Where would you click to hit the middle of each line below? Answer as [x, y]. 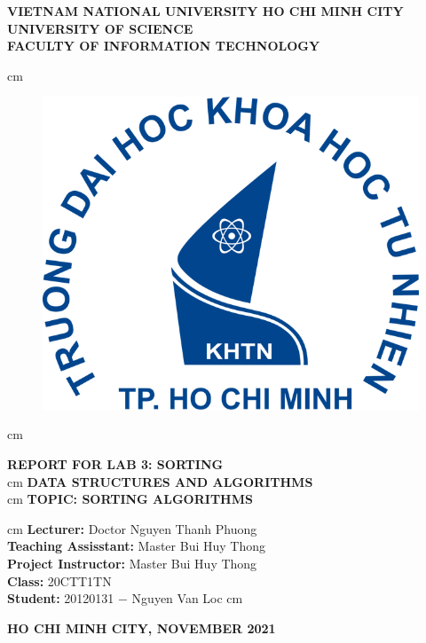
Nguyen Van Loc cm [187, 598]
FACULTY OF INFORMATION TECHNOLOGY [164, 46]
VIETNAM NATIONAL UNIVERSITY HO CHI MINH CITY [205, 11]
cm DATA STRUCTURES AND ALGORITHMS [160, 481]
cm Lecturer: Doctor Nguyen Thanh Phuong [132, 528]
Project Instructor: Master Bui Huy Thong [132, 563]
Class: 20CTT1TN [59, 580]
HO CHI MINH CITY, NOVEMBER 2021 [142, 627]
